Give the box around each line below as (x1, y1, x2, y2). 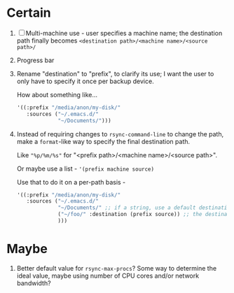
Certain (6, 5, 52, 21)
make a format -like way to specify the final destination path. (16, 137, 191, 145)
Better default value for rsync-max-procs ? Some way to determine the (16, 264, 217, 272)
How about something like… (16, 90, 98, 99)
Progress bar (16, 56, 55, 64)
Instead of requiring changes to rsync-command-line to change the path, (16, 129, 224, 138)
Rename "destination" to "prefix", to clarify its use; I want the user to (16, 69, 214, 78)
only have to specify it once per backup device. (16, 77, 155, 85)
